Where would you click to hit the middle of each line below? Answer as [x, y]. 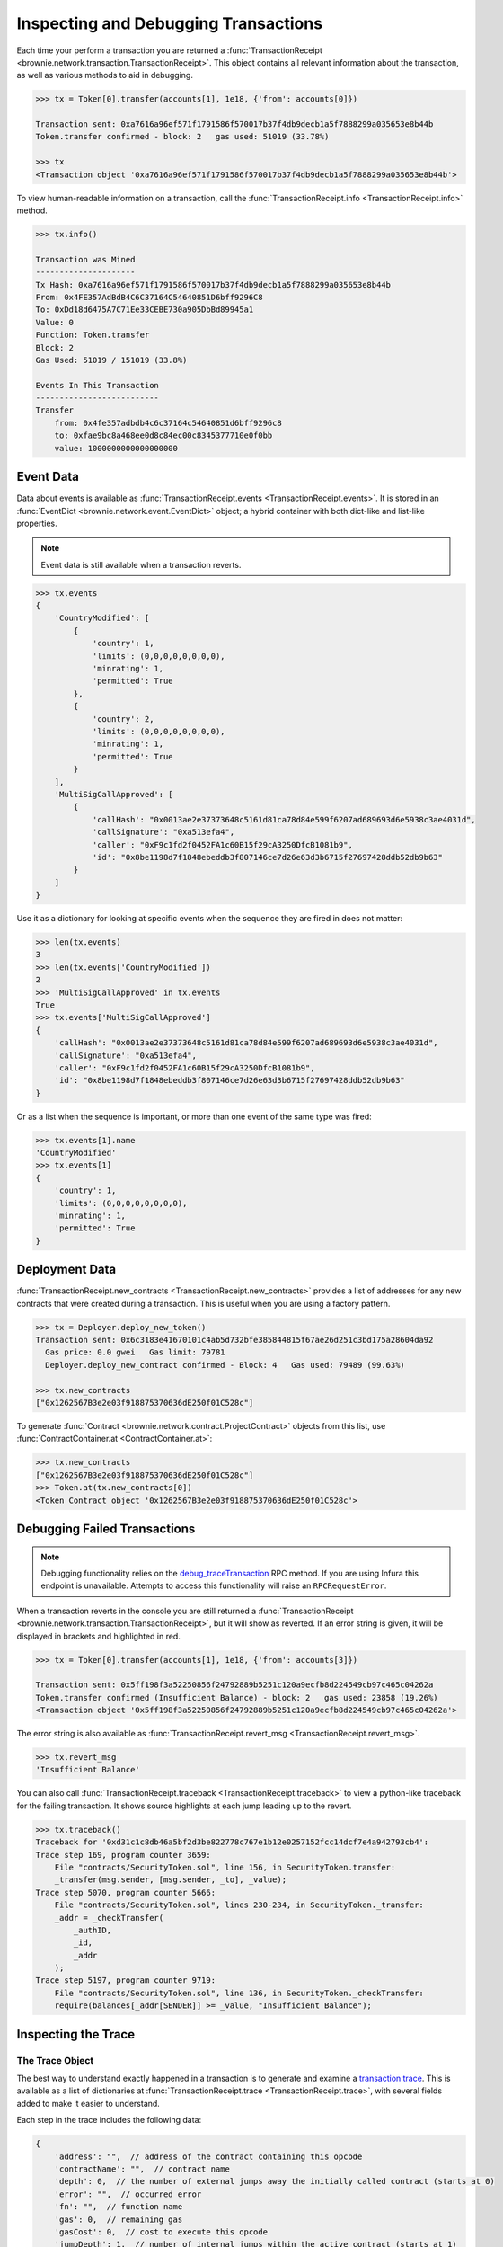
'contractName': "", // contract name [142, 2169]
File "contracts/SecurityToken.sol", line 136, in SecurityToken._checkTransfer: [239, 1993]
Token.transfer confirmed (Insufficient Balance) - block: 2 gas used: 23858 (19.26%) [237, 1697]
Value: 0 [55, 322]
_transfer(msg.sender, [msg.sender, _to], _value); [171, 1880]
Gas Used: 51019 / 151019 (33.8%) [111, 360]
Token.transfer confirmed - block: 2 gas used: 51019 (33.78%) [182, 137]
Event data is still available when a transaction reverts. [141, 564]
